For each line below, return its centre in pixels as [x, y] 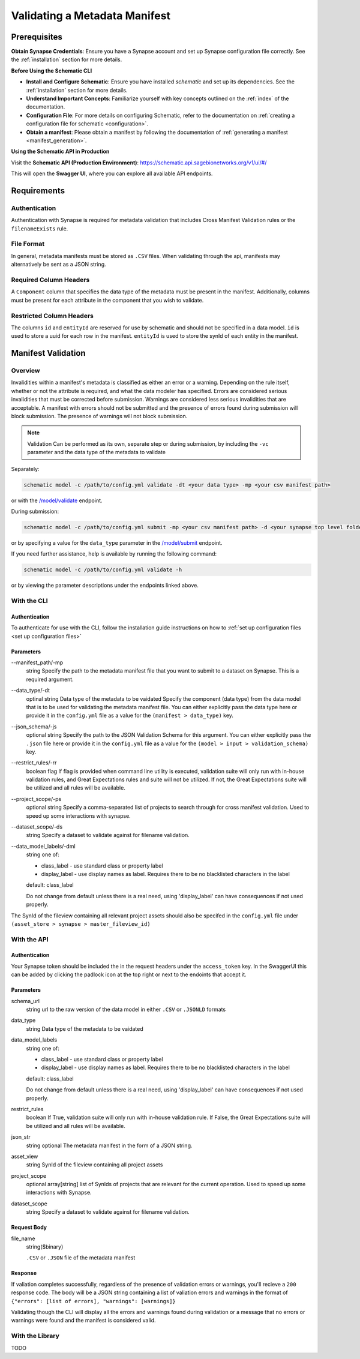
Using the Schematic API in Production [60, 151]
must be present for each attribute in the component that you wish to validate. [107, 300]
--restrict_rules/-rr [34, 763]
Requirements [38, 190]
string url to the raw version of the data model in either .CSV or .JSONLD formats [126, 1009]
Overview [25, 371]
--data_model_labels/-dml [43, 846]
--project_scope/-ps [36, 799]
